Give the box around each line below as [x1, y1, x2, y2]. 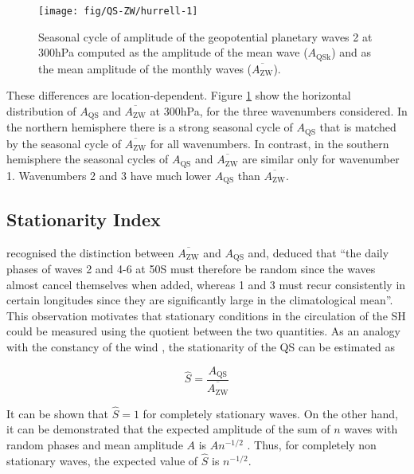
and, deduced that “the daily [248, 244, 389, 261]
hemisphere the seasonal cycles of [6, 151, 169, 167]
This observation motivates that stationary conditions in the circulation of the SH [6, 307, 406, 323]
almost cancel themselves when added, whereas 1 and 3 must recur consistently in [6, 276, 406, 292]
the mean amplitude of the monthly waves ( [38, 60, 252, 76]
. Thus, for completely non [247, 436, 377, 452]
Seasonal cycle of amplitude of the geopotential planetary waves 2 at [38, 28, 373, 45]
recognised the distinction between [6, 244, 174, 261]
